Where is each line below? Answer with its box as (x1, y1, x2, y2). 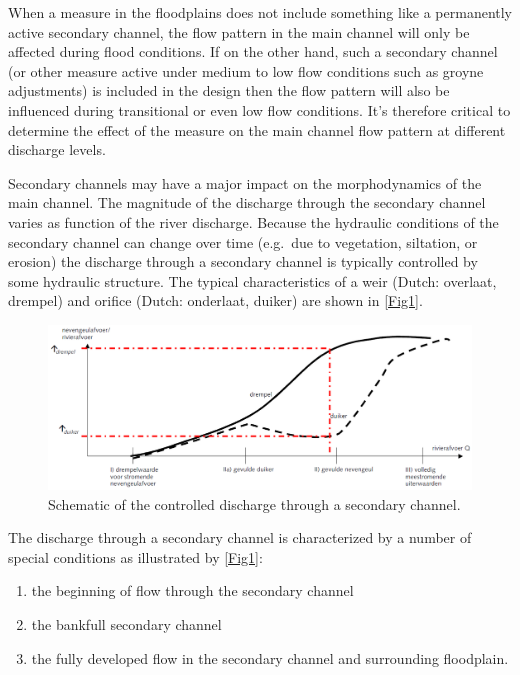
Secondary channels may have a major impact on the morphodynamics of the (8, 172, 482, 193)
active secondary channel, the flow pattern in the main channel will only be (8, 21, 470, 42)
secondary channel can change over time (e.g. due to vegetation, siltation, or (8, 231, 478, 252)
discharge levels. (8, 139, 106, 160)
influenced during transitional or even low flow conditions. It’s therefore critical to (8, 99, 511, 120)
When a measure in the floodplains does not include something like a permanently (8, 2, 513, 22)
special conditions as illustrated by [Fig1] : (8, 546, 263, 567)
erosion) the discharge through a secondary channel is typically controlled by (8, 251, 478, 272)
